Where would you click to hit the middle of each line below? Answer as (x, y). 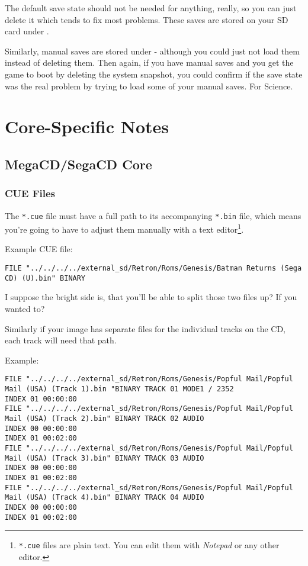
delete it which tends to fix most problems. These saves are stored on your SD (147, 19)
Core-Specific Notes (87, 126)
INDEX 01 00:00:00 (41, 399)
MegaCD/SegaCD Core (78, 164)
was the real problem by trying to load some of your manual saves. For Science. (149, 86)
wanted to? (25, 308)
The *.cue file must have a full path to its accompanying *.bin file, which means (153, 215)
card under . (27, 31)
